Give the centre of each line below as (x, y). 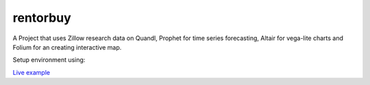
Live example (32, 72)
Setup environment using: (49, 60)
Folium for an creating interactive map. (67, 47)
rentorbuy (42, 18)
